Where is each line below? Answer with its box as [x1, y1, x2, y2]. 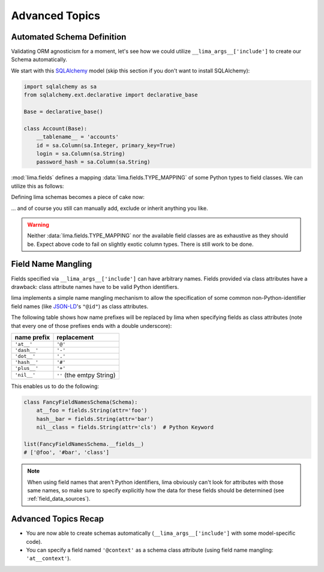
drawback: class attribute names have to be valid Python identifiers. [11, 283, 179, 290]
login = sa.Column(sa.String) [36, 150, 125, 157]
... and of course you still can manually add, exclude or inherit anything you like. [11, 204, 208, 212]
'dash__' [14, 347, 39, 353]
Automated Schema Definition [11, 32, 127, 42]
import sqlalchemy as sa [23, 83, 97, 90]
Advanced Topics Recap [11, 514, 104, 524]
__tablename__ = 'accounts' [36, 134, 119, 140]
